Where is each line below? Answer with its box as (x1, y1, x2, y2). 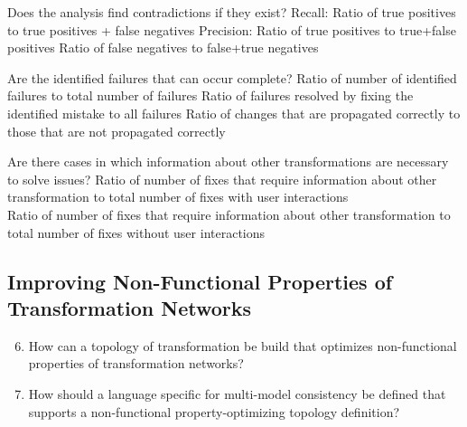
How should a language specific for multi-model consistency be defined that (28, 384, 446, 403)
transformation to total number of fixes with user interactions (7, 187, 349, 206)
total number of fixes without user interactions (7, 223, 266, 242)
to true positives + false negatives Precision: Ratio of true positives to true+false (7, 20, 456, 39)
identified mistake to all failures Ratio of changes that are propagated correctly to (7, 103, 461, 122)
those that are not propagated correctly (7, 121, 226, 140)
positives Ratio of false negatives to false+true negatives (7, 38, 319, 57)
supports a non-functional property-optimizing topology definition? (28, 402, 400, 421)
